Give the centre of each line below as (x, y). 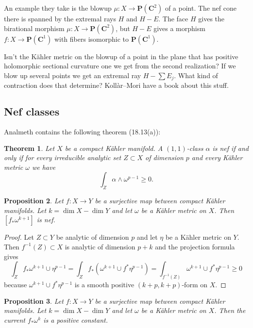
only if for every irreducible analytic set (63, 157)
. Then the (230, 310)
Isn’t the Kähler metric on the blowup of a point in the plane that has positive (121, 56)
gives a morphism (179, 28)
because (16, 285)
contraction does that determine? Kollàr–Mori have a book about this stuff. (116, 85)
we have (43, 167)
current (15, 320)
